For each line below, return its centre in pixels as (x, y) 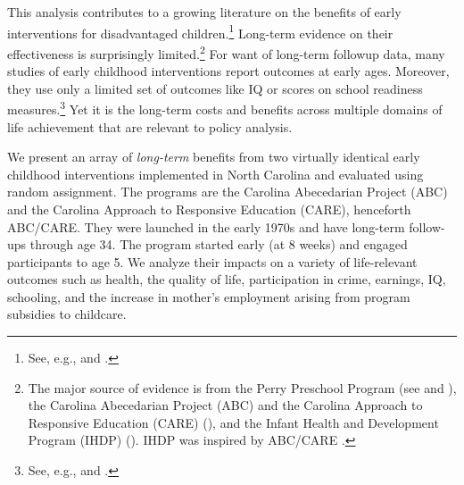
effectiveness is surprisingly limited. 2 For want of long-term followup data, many (226, 52)
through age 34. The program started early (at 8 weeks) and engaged (219, 244)
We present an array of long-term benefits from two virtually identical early (214, 157)
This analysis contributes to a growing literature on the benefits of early (204, 12)
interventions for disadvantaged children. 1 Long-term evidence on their (200, 31)
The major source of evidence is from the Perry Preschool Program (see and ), (242, 387)
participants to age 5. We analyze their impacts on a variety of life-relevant (212, 261)
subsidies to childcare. (67, 314)
